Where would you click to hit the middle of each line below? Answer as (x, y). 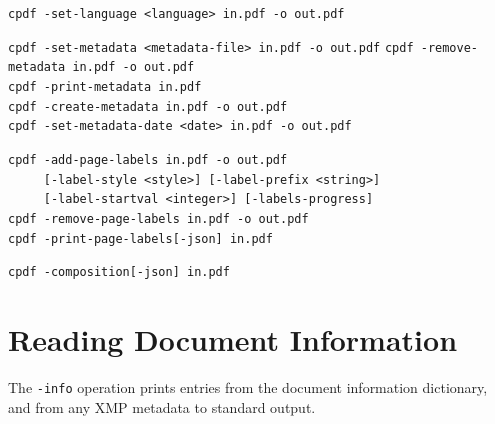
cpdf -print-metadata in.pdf (105, 86)
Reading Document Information (233, 339)
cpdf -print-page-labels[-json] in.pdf (140, 238)
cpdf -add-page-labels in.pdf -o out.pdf (148, 159)
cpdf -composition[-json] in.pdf (119, 272)
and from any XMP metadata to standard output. (162, 406)
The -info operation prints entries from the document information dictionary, (248, 387)
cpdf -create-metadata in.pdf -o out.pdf (148, 106)
